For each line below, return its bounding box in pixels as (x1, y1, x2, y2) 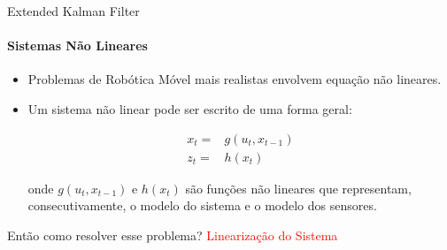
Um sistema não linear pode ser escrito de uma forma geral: (27, 99, 352, 117)
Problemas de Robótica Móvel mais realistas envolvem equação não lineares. (27, 70, 442, 88)
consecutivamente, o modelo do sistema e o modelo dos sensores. (27, 196, 377, 215)
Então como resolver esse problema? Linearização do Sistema (7, 225, 338, 244)
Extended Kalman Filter (7, 2, 140, 19)
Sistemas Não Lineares (7, 36, 148, 55)
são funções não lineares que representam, (185, 178, 412, 197)
